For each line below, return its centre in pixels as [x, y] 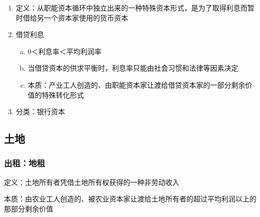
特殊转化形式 [63, 94]
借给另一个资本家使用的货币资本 [75, 17]
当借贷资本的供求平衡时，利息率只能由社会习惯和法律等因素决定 [133, 68]
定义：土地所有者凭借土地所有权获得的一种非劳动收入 [92, 182]
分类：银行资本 [40, 112]
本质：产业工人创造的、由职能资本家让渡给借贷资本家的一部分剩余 [137, 84]
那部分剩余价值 [29, 208]
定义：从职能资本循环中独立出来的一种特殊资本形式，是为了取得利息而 [132, 8]
